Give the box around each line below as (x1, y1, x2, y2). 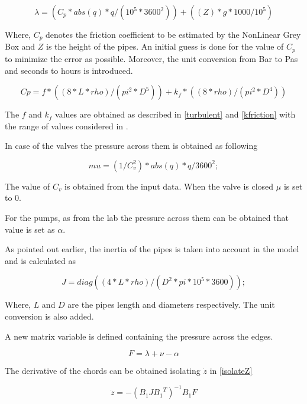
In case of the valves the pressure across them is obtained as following (5, 139, 258, 152)
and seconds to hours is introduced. (5, 64, 133, 76)
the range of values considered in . (5, 119, 128, 132)
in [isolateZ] (209, 364, 253, 377)
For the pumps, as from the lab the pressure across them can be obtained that (5, 211, 289, 224)
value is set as (5, 223, 55, 235)
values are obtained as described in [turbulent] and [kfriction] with (55, 108, 296, 120)
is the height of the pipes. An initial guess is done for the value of (46, 40, 284, 53)
